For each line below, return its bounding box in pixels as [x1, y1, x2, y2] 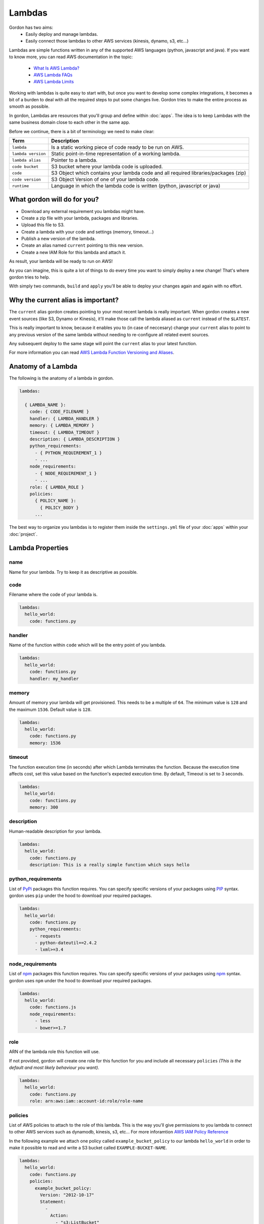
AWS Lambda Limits [33, 79, 74, 85]
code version [12, 177, 41, 182]
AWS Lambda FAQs [33, 71, 73, 78]
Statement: [40, 1199, 66, 1204]
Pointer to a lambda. [51, 157, 98, 164]
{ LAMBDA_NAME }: [24, 402, 66, 407]
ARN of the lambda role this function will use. [9, 1049, 100, 1055]
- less [35, 1018, 51, 1024]
